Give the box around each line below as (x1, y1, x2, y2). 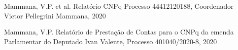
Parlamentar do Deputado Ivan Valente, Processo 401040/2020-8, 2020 (4, 36, 217, 46)
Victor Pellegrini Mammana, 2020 (4, 10, 106, 20)
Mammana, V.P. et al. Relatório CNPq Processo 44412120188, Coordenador (4, 1, 234, 11)
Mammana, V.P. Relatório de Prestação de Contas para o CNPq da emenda (4, 27, 234, 37)
